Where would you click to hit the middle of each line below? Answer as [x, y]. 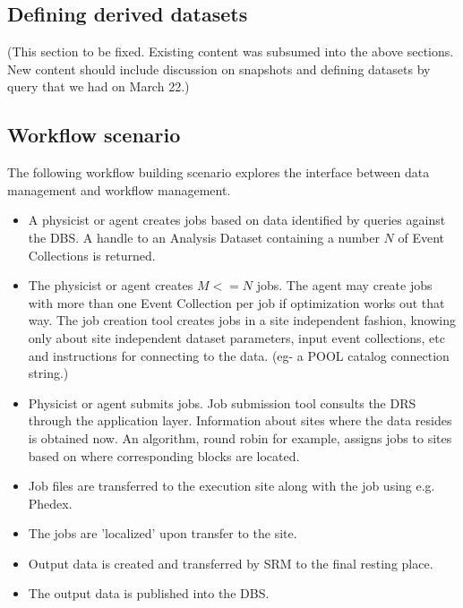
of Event [421, 237]
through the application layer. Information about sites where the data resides [240, 420]
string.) [48, 373]
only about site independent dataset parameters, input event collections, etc [236, 337]
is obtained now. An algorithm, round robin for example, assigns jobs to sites [240, 437]
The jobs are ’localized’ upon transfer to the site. [163, 533]
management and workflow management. [119, 189]
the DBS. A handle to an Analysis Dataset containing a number [204, 237]
